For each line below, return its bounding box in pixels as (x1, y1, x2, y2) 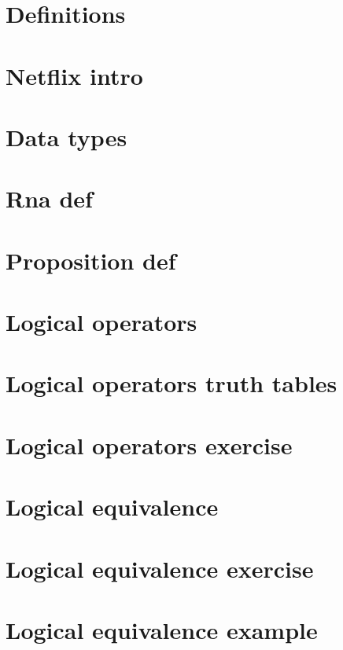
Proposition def (6, 244, 176, 276)
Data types (6, 120, 127, 152)
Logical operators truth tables (6, 367, 337, 399)
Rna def (6, 182, 93, 215)
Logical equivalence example (6, 613, 318, 645)
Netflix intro (6, 59, 143, 91)
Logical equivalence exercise (6, 552, 314, 584)
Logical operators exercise (6, 428, 293, 461)
